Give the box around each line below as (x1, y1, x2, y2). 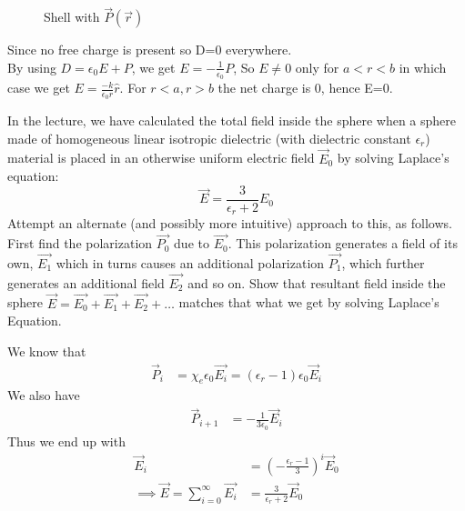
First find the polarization (7, 234, 153, 253)
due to (174, 234, 209, 253)
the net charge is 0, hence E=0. (217, 78, 393, 97)
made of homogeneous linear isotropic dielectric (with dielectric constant (7, 128, 411, 147)
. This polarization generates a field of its (227, 234, 458, 253)
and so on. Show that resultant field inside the (187, 273, 446, 292)
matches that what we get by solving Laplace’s (178, 293, 440, 312)
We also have (7, 386, 80, 405)
